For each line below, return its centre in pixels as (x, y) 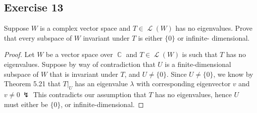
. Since (177, 74)
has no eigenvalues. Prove (214, 28)
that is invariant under (84, 74)
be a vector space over (79, 54)
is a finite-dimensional (198, 64)
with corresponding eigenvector (183, 84)
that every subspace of (38, 37)
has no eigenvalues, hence (194, 94)
